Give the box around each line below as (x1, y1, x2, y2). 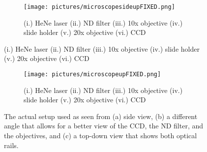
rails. (4, 140, 19, 150)
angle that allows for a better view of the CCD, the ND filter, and (4, 121, 204, 131)
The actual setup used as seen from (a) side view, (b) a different (4, 111, 198, 121)
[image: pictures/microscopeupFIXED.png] (24, 71, 161, 78)
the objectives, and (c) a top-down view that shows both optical (4, 130, 197, 141)
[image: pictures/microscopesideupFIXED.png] (24, 3, 175, 10)
